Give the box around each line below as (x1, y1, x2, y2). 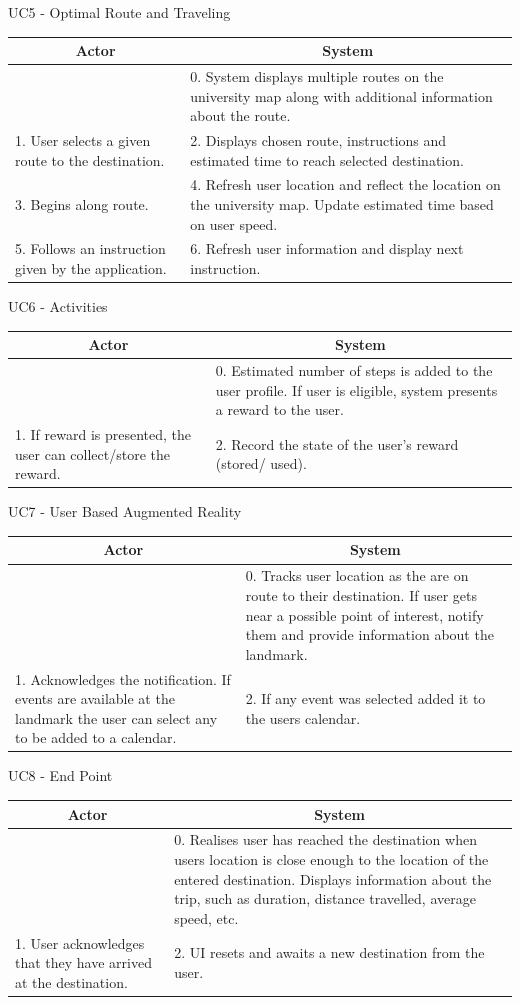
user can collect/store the (15, 443, 170, 464)
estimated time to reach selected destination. (190, 149, 464, 170)
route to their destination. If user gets (245, 584, 478, 605)
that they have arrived (15, 952, 152, 973)
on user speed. (190, 213, 278, 234)
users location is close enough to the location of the (174, 848, 489, 869)
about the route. (190, 105, 291, 126)
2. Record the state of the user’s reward (215, 433, 459, 454)
